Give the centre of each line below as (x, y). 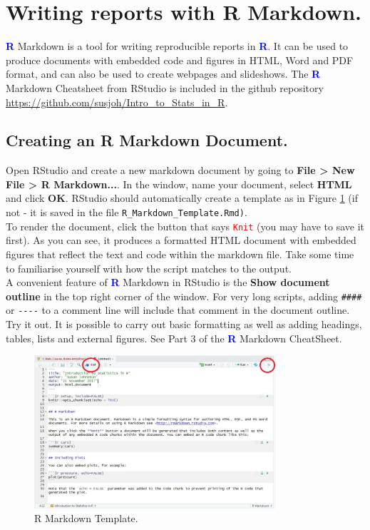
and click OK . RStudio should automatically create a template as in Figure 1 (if (182, 198)
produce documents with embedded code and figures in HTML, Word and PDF (180, 60)
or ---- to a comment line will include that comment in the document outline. (178, 310)
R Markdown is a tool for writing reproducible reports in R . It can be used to (177, 46)
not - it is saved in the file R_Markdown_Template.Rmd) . (127, 212)
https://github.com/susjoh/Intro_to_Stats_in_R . (117, 102)
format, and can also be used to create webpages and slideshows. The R (163, 74)
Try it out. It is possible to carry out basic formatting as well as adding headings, (184, 324)
